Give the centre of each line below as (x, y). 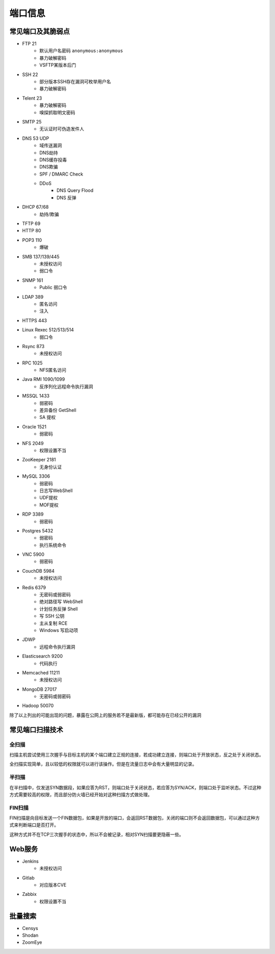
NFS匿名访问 (53, 370)
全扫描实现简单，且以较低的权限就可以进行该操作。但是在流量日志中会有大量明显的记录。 (103, 764)
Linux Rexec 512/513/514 (48, 330)
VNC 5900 (33, 554)
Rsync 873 (33, 346)
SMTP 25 (32, 121)
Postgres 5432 (38, 530)
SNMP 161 (33, 280)
